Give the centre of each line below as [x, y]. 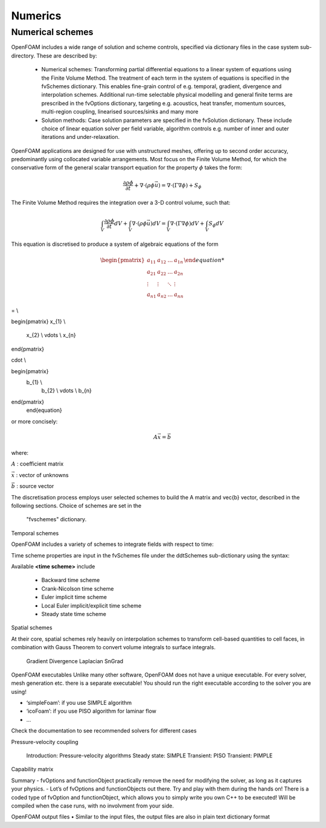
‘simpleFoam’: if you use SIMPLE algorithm [79, 703]
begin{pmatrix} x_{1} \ [38, 321]
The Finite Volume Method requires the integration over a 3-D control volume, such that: [121, 203]
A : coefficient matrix [37, 464]
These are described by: [67, 56]
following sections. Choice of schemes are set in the [76, 506]
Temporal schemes [35, 533]
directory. [23, 56]
